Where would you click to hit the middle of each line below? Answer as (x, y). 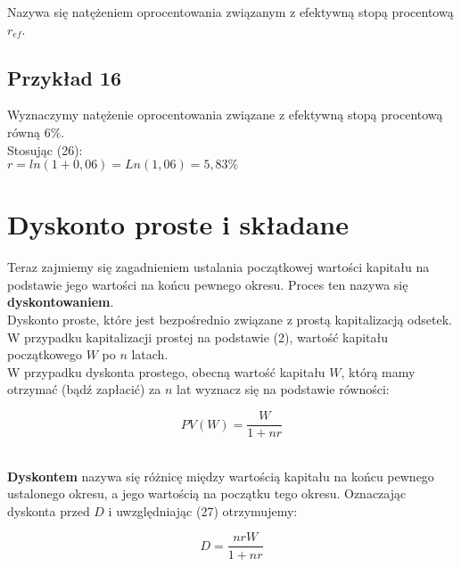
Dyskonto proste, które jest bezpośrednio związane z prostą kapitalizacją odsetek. (230, 320)
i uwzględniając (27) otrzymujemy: (203, 510)
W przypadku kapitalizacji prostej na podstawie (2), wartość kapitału (198, 337)
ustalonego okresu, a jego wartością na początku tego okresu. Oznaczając (207, 493)
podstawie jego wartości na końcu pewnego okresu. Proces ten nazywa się (208, 284)
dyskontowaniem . (61, 302)
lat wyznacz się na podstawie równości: (283, 389)
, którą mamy (378, 371)
